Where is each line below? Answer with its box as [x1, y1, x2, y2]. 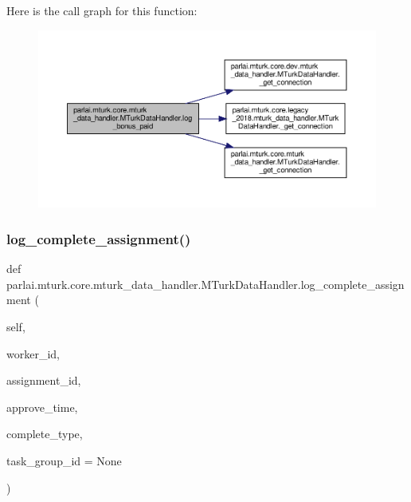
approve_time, [6, 398, 78, 415]
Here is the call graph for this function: [6, 2, 198, 18]
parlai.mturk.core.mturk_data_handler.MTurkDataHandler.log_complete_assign [6, 275, 405, 292]
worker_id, [6, 345, 60, 362]
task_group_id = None [6, 452, 122, 468]
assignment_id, [6, 372, 81, 389]
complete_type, [6, 425, 83, 442]
